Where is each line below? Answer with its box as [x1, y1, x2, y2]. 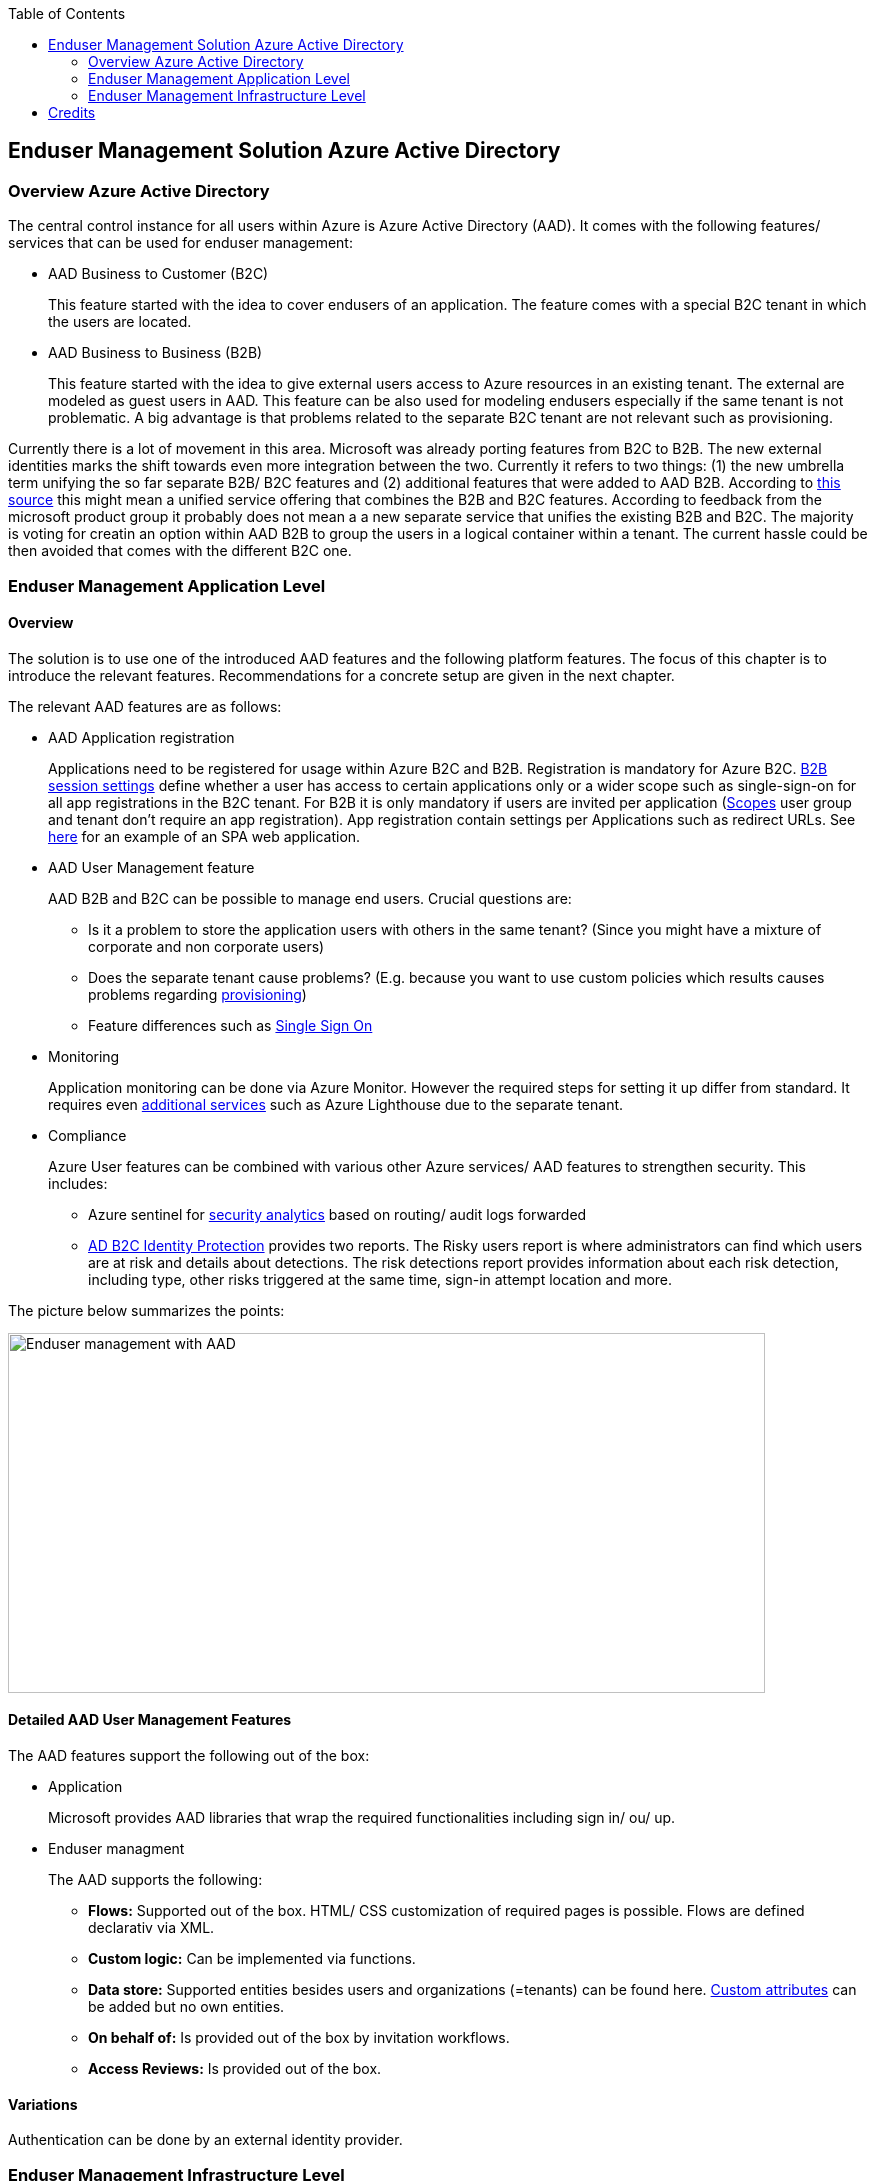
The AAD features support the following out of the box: [8, 1747, 370, 1765]
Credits [48, 104, 96, 121]
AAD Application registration [48, 728, 235, 746]
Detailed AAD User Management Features [8, 1711, 292, 1729]
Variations [8, 2095, 78, 2113]
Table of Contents [8, 5, 126, 22]
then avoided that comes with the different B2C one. [8, 542, 352, 560]
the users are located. [48, 313, 192, 331]
